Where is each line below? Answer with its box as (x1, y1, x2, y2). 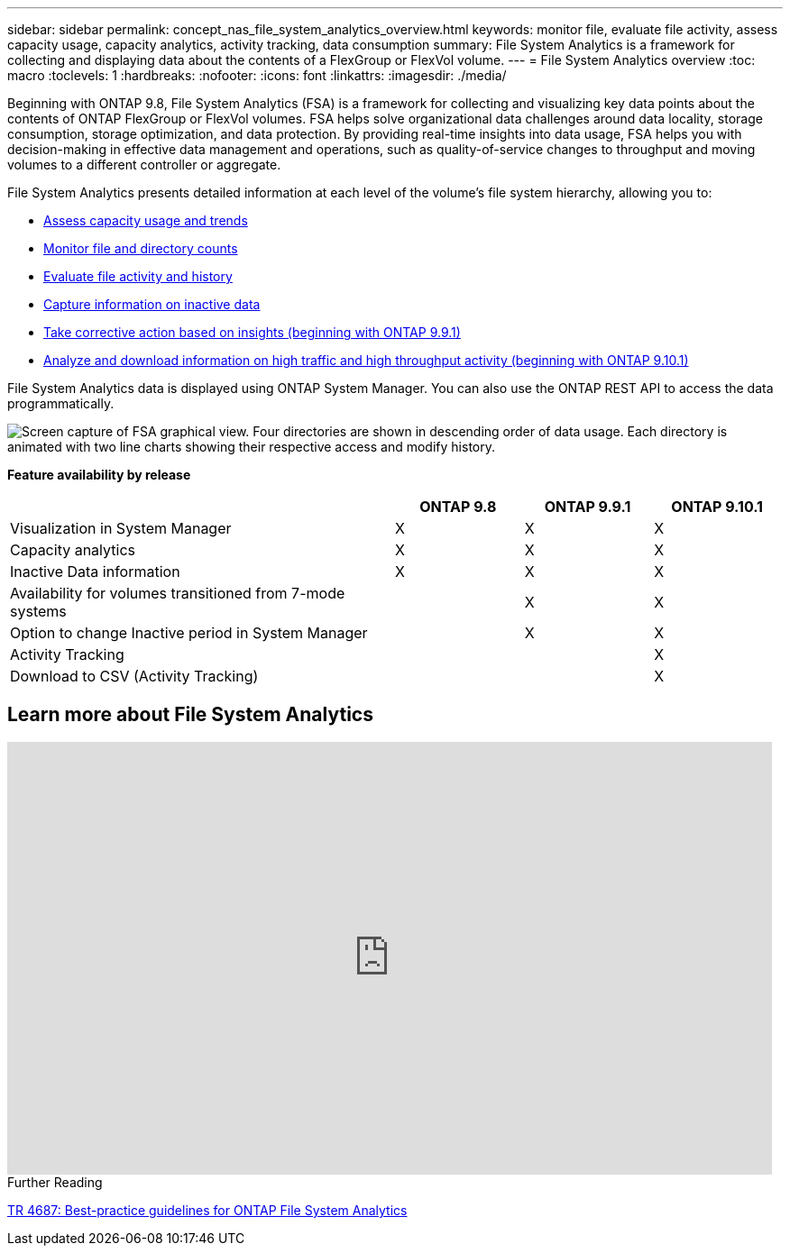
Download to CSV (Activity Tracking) (10, 667, 259, 685)
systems (10, 602, 67, 620)
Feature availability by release (7, 467, 191, 482)
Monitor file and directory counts (43, 241, 238, 256)
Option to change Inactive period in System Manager (10, 624, 368, 642)
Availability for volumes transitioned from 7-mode (10, 584, 345, 602)
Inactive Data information (10, 562, 180, 581)
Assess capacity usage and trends (43, 213, 248, 228)
